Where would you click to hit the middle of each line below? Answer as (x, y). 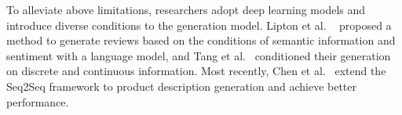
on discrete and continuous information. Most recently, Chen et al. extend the (196, 71)
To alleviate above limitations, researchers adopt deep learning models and (186, 9)
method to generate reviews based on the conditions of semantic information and (201, 40)
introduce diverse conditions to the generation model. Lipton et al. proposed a (199, 25)
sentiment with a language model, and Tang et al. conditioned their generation (199, 55)
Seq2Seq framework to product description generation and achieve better (181, 86)
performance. (38, 101)
